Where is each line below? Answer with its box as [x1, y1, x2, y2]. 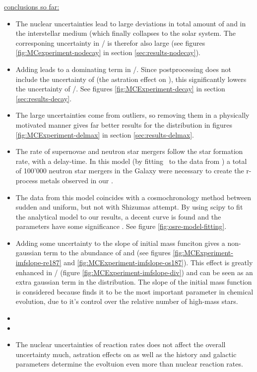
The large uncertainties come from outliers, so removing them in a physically [15, 110, 250, 120]
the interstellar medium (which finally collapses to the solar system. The [15, 28, 236, 38]
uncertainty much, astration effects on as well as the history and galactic [15, 349, 237, 359]
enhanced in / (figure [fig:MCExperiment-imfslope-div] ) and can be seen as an [15, 267, 253, 277]
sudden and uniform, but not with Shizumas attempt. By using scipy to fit [15, 202, 243, 212]
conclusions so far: [4, 1, 60, 11]
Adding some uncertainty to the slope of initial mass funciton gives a [15, 237, 225, 248]
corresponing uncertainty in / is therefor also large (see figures [15, 37, 205, 48]
